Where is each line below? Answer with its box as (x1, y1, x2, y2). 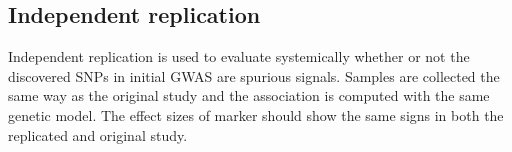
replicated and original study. (8, 124, 188, 145)
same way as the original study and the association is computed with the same (8, 85, 490, 106)
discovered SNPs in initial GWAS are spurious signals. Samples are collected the (8, 65, 500, 86)
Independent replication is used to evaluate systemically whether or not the (8, 46, 470, 67)
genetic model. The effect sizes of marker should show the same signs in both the (8, 104, 504, 125)
